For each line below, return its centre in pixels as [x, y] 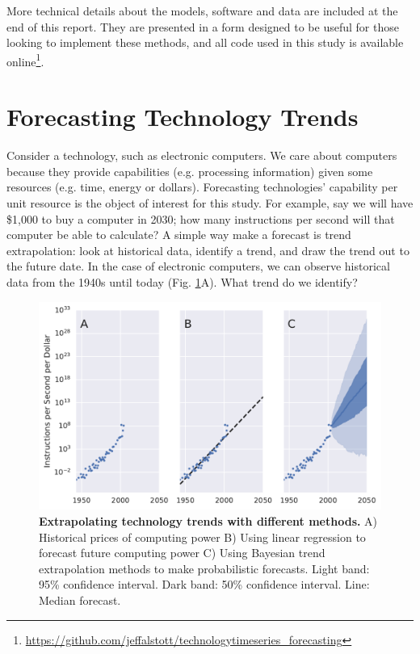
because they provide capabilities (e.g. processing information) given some [190, 171]
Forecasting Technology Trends [183, 117]
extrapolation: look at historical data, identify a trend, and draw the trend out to [208, 250]
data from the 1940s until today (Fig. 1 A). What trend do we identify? [182, 281]
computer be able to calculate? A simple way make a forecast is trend [179, 235]
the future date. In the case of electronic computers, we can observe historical [198, 266]
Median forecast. [80, 600]
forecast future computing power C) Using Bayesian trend [182, 553]
